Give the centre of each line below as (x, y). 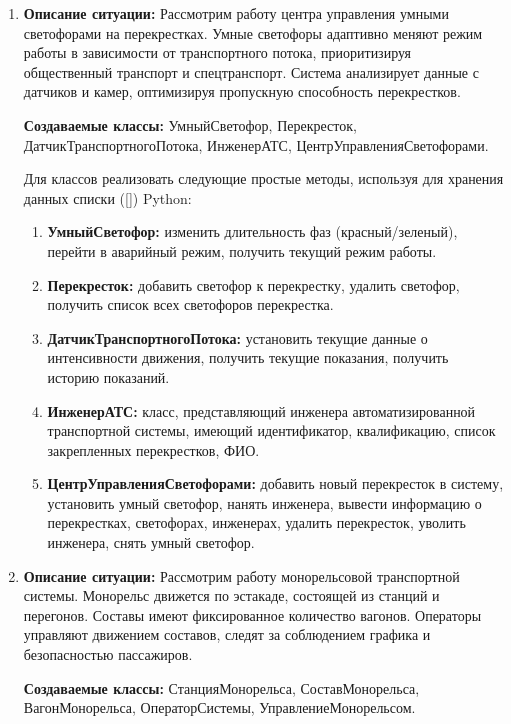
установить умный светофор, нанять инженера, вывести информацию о (264, 502)
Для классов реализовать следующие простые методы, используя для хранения (263, 178)
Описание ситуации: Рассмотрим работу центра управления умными (236, 13)
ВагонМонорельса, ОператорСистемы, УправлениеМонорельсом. (219, 707)
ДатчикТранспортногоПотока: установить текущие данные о (237, 337)
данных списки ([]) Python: (107, 197)
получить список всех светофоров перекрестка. (190, 304)
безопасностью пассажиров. (108, 654)
